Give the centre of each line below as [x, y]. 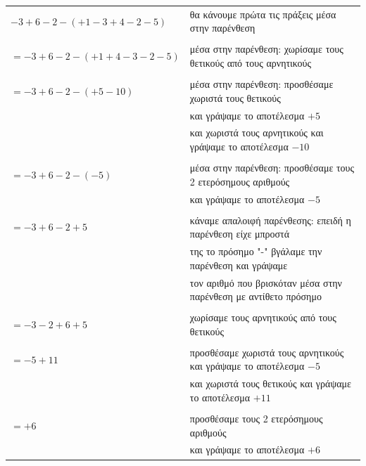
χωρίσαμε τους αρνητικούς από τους [263, 317]
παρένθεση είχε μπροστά [239, 234]
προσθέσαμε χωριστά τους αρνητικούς [267, 352]
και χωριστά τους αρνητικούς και [257, 132]
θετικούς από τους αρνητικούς [251, 63]
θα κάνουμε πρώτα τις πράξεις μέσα [263, 14]
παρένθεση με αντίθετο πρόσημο [255, 296]
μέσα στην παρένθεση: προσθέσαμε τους [272, 168]
